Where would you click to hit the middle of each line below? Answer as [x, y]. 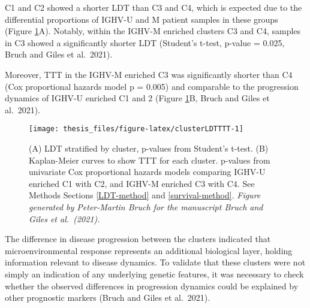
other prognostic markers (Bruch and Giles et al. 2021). [108, 298]
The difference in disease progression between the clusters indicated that [138, 239]
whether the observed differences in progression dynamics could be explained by [152, 286]
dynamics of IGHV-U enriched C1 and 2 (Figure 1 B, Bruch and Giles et [137, 98]
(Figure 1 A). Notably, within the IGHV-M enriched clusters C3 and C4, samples [153, 31]
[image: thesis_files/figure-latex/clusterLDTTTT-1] [136, 129]
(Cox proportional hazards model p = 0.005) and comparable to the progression [152, 86]
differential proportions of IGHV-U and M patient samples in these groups [142, 19]
